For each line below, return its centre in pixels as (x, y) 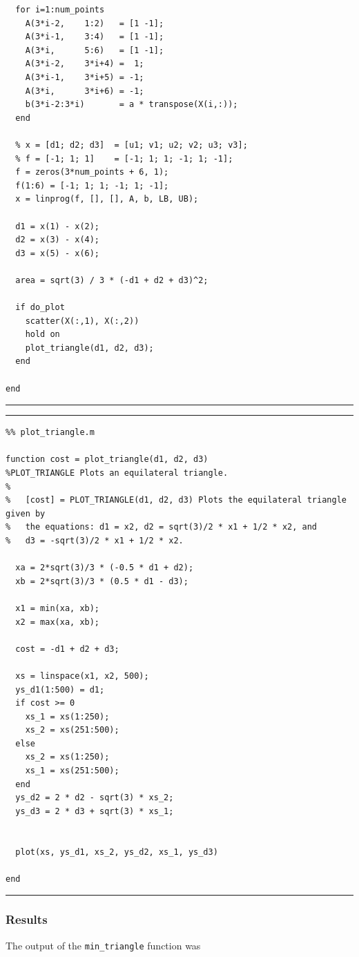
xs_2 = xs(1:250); (67, 757)
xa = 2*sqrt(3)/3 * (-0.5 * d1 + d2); (105, 568)
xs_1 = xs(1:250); (67, 716)
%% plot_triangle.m (50, 433)
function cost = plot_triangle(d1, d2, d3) (107, 460)
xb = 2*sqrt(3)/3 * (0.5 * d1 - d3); (102, 581)
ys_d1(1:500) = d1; (60, 689)
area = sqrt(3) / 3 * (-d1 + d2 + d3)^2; (112, 280)
